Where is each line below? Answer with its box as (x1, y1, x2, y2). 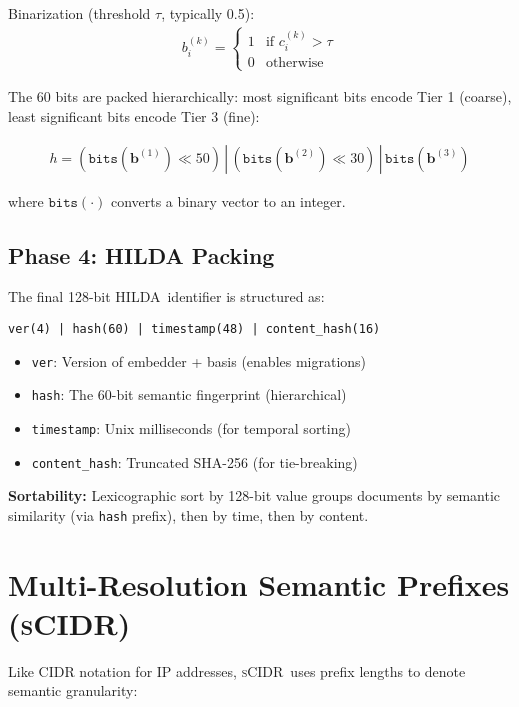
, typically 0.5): (161, 3, 255, 23)
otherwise (265, 56, 324, 71)
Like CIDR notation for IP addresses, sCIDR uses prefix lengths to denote (8, 660, 466, 681)
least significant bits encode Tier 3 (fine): (8, 106, 260, 127)
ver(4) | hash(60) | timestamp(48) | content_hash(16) (8, 322, 381, 337)
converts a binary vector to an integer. (110, 190, 346, 211)
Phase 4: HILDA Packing (8, 239, 275, 270)
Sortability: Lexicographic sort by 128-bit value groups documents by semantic (8, 485, 501, 506)
